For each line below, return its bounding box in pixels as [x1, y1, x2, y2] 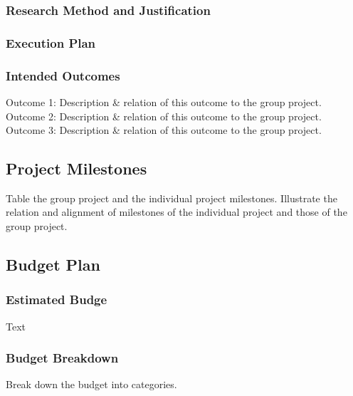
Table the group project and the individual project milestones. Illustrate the [6, 190, 337, 205]
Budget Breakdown [6, 349, 119, 367]
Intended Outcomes [6, 66, 120, 84]
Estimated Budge [6, 291, 107, 308]
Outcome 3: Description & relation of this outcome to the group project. [6, 123, 322, 137]
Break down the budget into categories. [6, 377, 177, 392]
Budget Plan [6, 254, 100, 276]
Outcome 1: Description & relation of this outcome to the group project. [6, 94, 322, 109]
